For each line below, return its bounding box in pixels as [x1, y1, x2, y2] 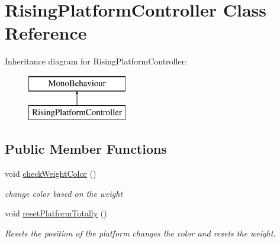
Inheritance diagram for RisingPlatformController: [5, 55, 187, 67]
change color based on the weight [5, 187, 123, 199]
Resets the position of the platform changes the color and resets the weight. [5, 227, 276, 239]
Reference [5, 21, 87, 45]
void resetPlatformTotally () [5, 207, 107, 219]
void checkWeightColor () [5, 167, 96, 180]
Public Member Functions [5, 140, 167, 158]
